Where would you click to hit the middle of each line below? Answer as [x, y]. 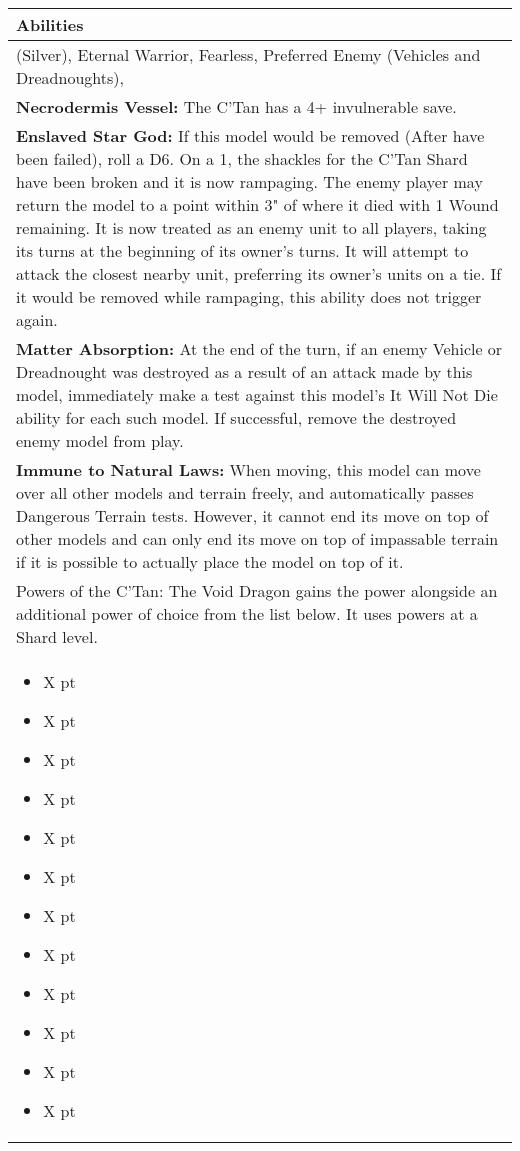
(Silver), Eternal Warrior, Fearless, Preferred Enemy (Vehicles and [248, 54]
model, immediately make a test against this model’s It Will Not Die [257, 394]
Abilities [50, 24]
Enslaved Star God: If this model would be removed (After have [250, 135]
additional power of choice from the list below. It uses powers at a [247, 613]
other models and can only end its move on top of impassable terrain [257, 538]
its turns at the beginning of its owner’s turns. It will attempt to [242, 250]
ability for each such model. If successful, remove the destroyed [236, 417]
